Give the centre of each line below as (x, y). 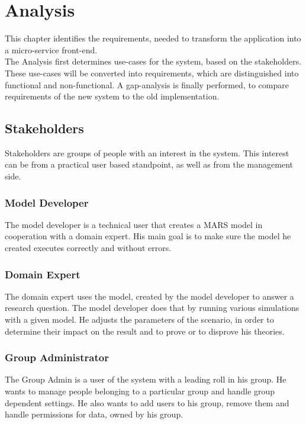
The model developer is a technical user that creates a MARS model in (134, 224)
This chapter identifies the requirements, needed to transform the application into (153, 38)
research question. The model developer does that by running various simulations (152, 308)
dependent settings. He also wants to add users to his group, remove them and (147, 402)
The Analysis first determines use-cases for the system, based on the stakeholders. (153, 61)
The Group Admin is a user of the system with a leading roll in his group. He (146, 379)
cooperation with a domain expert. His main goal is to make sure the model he (148, 236)
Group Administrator (57, 357)
